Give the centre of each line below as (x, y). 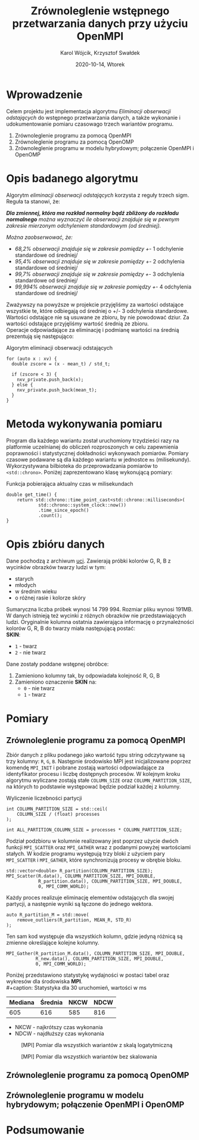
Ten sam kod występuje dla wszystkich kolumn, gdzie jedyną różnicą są (94, 936)
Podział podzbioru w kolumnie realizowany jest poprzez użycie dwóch (92, 841)
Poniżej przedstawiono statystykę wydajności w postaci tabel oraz (88, 975)
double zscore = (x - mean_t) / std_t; (61, 364)
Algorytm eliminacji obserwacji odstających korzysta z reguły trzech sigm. (98, 195)
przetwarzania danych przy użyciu (100, 24)
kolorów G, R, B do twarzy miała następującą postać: (71, 628)
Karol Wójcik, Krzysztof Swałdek (100, 52)
